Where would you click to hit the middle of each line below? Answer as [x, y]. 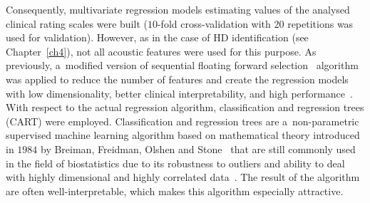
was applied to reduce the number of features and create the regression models [177, 79]
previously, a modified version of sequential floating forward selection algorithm [182, 65]
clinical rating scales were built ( [77, 23]
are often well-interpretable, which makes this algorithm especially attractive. [175, 191]
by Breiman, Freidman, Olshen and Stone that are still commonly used [198, 149]
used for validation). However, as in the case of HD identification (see [157, 37]
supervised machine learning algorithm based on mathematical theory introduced [183, 135]
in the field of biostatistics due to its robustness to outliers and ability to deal [175, 163]
